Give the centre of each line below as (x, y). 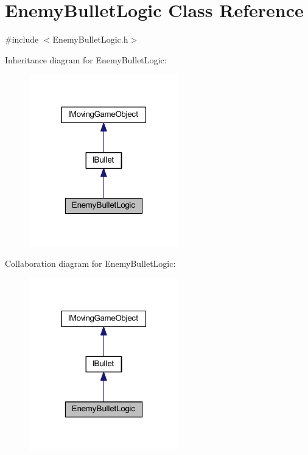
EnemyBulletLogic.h (90, 39)
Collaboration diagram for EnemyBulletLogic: (90, 263)
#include (22, 39)
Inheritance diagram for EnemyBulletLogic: (86, 59)
